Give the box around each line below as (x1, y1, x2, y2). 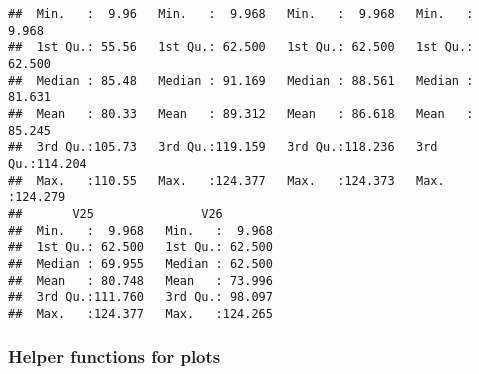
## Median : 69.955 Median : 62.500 (8, 256, 273, 271)
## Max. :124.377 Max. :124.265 (8, 306, 273, 321)
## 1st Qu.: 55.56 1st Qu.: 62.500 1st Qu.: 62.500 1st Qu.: (8, 40, 474, 55)
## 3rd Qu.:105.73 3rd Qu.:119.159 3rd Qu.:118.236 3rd (8, 140, 438, 155)
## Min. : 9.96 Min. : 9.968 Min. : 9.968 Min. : (8, 7, 474, 21)
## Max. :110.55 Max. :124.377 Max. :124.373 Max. (8, 173, 445, 188)
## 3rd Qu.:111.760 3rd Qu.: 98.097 (8, 290, 273, 305)
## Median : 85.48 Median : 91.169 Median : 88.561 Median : (8, 73, 474, 88)
